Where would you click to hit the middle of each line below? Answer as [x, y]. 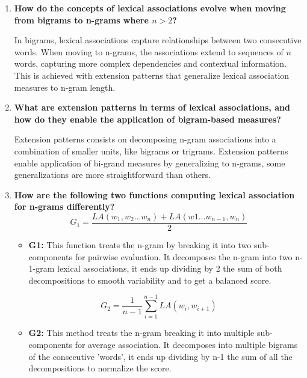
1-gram [42, 268]
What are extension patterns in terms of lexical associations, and [152, 107]
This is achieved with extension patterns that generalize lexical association [152, 75]
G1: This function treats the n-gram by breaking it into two [140, 244]
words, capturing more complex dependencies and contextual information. [150, 63]
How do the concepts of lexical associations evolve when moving [150, 8]
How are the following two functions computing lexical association [154, 194]
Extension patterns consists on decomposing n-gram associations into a [145, 139]
